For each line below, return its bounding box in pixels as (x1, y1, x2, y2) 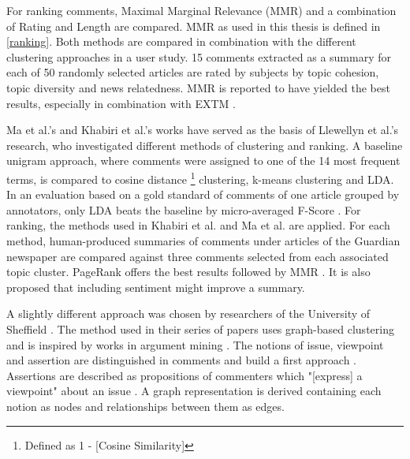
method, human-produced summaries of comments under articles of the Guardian (6, 232, 401, 248)
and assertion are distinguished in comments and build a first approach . (6, 352, 356, 368)
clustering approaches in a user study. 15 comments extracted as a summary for (6, 48, 392, 65)
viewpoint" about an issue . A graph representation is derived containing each (6, 382, 382, 399)
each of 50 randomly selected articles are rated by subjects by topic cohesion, (6, 64, 379, 80)
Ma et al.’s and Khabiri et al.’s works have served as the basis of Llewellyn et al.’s (6, 121, 399, 138)
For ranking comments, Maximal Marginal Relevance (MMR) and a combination (6, 2, 397, 18)
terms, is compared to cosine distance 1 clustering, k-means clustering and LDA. (6, 168, 394, 187)
